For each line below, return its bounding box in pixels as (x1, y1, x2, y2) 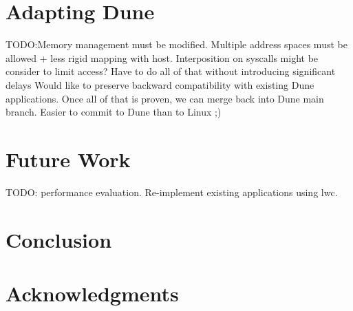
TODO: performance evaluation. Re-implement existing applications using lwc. (6, 184, 338, 199)
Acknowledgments (6, 279, 179, 307)
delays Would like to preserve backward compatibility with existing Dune (6, 77, 314, 92)
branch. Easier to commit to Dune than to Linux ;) (6, 105, 222, 119)
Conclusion (6, 225, 112, 253)
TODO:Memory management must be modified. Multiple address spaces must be (6, 37, 347, 52)
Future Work (6, 144, 131, 173)
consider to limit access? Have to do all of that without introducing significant (6, 64, 336, 78)
